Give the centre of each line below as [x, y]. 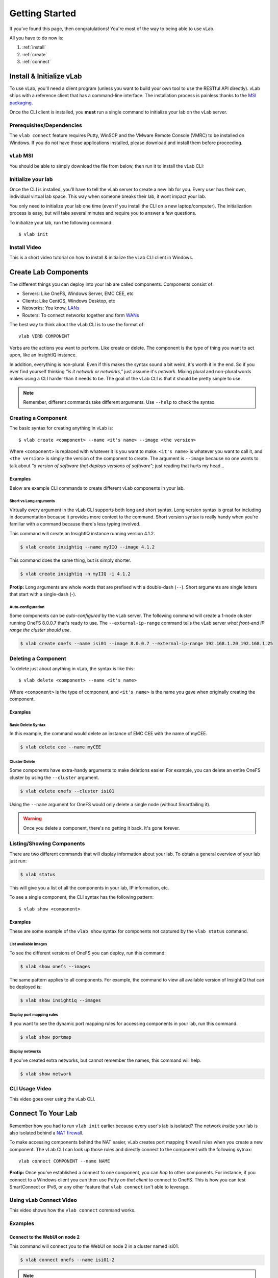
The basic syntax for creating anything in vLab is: [61, 428]
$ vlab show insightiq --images [61, 1000]
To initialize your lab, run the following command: [61, 222]
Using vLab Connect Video [43, 1200]
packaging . [21, 103]
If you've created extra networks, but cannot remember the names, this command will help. [105, 1060]
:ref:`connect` [36, 62]
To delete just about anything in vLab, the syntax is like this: [72, 668]
